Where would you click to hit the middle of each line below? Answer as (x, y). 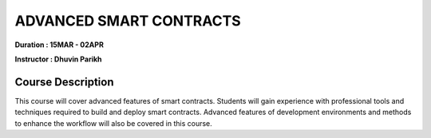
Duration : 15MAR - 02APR (59, 45)
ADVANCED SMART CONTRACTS (128, 21)
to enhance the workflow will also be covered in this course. (114, 123)
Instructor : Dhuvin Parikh (59, 59)
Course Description (64, 82)
